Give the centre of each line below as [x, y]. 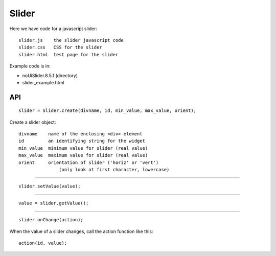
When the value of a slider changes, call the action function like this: [81, 231]
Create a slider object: [33, 122]
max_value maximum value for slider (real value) [83, 155]
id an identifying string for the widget [82, 141]
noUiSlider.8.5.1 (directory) [50, 75]
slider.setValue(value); [50, 186]
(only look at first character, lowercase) [114, 170]
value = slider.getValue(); [54, 203]
